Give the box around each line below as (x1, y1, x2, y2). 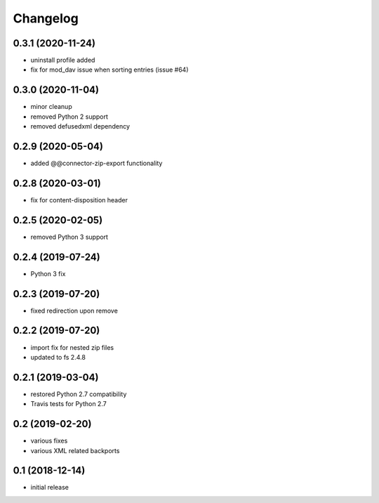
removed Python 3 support (30, 233, 109, 241)
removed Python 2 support (30, 112, 109, 121)
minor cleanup (30, 103, 73, 111)
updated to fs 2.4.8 (30, 353, 86, 361)
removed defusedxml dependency (30, 122, 130, 131)
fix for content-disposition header (30, 195, 128, 204)
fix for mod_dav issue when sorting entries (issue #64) (30, 65, 189, 74)
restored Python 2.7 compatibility (30, 390, 127, 398)
